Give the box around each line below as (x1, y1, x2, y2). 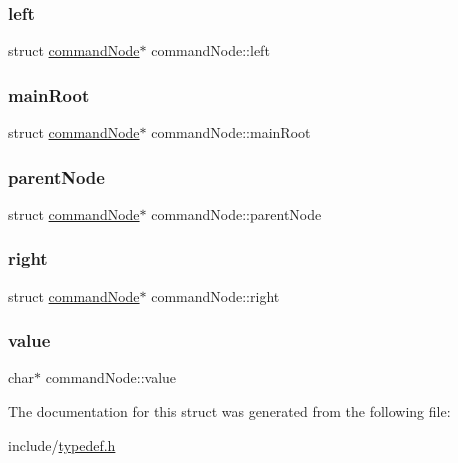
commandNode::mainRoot (151, 122, 311, 143)
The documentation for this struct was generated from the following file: (8, 401, 451, 422)
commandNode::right (151, 285, 280, 306)
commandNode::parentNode (151, 203, 322, 224)
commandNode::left (151, 40, 270, 61)
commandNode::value (45, 367, 177, 388)
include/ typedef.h (8, 434, 116, 455)
